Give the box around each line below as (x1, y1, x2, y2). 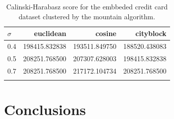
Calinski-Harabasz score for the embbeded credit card (6, 1, 168, 11)
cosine (95, 28, 116, 39)
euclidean (34, 28, 66, 39)
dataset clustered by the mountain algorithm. (19, 11, 155, 21)
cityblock (135, 28, 167, 39)
